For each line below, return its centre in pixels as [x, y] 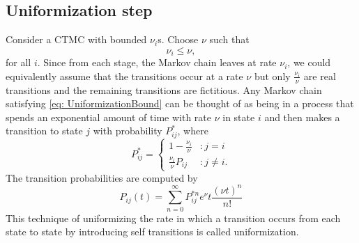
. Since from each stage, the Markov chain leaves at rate [157, 62]
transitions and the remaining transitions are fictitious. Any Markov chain [164, 89]
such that [229, 39]
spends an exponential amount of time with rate [108, 117]
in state [239, 117]
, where [193, 131]
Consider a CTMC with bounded [76, 39]
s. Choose [178, 39]
